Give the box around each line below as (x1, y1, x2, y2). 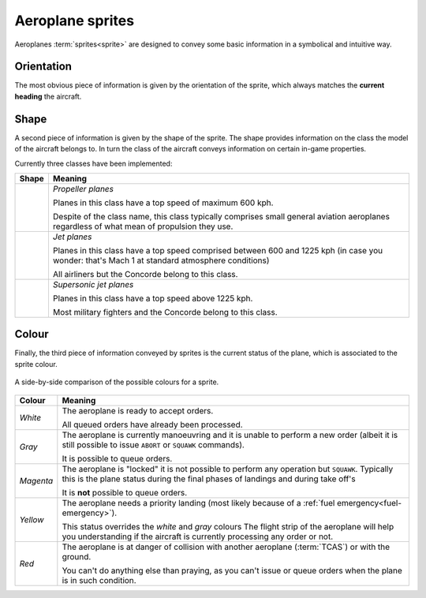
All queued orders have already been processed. (62, 419, 244, 430)
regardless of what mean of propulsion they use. (52, 221, 234, 232)
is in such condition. (62, 574, 137, 585)
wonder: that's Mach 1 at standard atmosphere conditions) (52, 255, 270, 266)
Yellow (19, 514, 44, 525)
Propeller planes (52, 183, 114, 194)
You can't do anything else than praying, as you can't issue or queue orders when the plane (62, 565, 402, 576)
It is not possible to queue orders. (62, 487, 188, 498)
